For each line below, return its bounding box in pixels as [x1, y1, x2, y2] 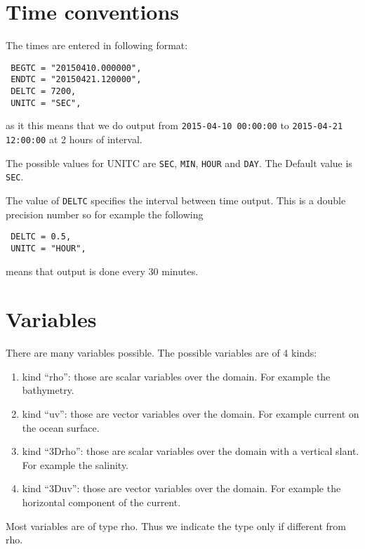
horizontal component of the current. [22, 495, 181, 509]
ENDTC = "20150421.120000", [11, 74, 142, 85]
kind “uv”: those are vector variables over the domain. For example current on [22, 406, 359, 421]
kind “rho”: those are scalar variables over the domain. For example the [22, 369, 331, 383]
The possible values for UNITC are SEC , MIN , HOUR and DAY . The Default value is [6, 155, 352, 170]
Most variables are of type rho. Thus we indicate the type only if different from [6, 518, 346, 533]
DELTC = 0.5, [11, 232, 72, 242]
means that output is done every [6, 263, 145, 278]
